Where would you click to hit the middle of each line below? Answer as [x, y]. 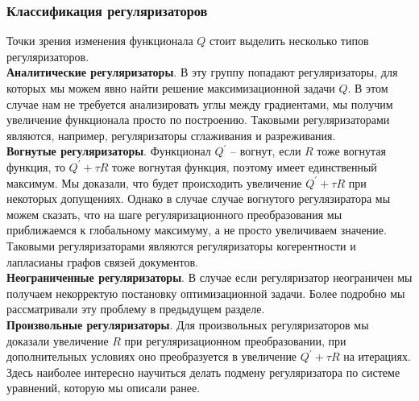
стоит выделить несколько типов [289, 41]
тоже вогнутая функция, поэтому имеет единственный [245, 166]
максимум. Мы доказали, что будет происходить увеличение [154, 182]
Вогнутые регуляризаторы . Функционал [109, 151]
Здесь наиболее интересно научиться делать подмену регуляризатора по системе [203, 372]
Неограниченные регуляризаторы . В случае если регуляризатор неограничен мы [209, 277]
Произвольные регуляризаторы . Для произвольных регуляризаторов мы [188, 324]
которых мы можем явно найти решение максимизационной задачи [171, 88]
